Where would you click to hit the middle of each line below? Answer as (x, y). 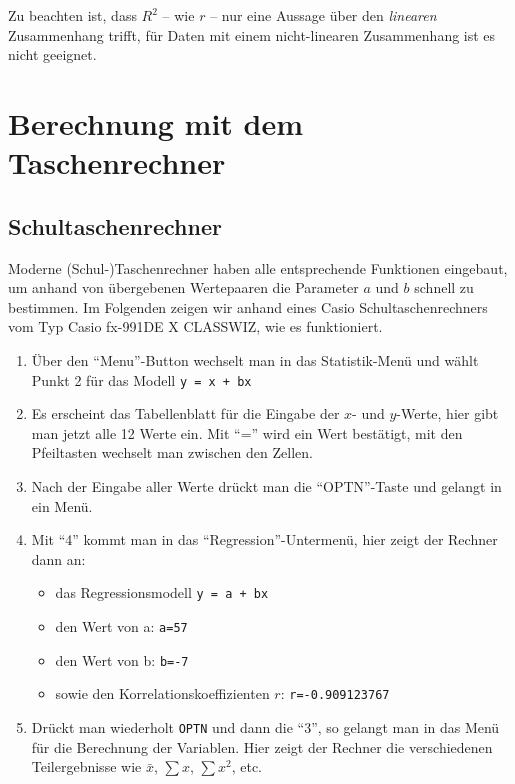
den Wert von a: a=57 (121, 625)
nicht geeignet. (52, 54)
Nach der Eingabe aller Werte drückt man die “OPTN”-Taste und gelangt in (266, 485)
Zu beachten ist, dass (72, 15)
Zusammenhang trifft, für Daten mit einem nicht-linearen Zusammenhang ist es (252, 34)
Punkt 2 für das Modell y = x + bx (141, 379)
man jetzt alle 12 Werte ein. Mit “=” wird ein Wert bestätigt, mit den (247, 432)
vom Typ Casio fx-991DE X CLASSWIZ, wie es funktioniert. (195, 326)
